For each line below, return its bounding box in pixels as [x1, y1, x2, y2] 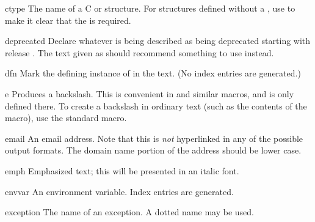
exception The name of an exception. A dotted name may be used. [5, 205, 254, 218]
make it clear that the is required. [5, 13, 131, 26]
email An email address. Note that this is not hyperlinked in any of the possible [5, 131, 303, 144]
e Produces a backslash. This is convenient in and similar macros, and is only [5, 87, 294, 100]
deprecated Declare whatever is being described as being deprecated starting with [5, 34, 311, 47]
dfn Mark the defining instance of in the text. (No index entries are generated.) [5, 67, 301, 80]
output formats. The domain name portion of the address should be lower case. [5, 144, 302, 157]
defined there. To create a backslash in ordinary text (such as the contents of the [5, 99, 307, 112]
